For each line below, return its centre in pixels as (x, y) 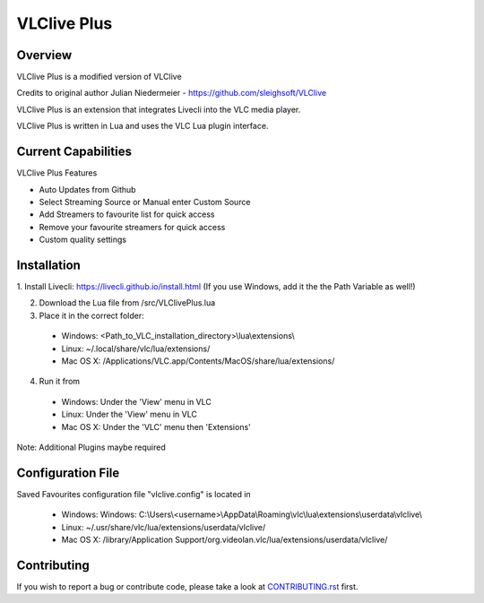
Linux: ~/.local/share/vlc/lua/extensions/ (136, 349)
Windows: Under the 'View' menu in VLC (137, 401)
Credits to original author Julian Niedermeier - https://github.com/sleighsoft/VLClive (172, 93)
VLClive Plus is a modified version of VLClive (99, 77)
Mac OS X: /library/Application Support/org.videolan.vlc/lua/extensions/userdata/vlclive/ (225, 539)
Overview (44, 55)
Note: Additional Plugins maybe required (91, 447)
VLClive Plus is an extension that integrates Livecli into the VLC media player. (159, 109)
